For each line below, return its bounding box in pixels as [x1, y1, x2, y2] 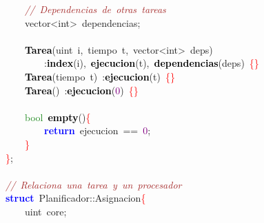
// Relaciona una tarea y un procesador [6, 177, 182, 191]
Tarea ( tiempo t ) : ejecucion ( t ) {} [25, 69, 175, 83]
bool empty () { [25, 109, 91, 124]
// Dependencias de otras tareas [25, 2, 166, 16]
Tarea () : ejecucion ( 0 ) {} [25, 83, 139, 97]
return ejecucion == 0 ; [44, 123, 151, 138]
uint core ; [25, 204, 67, 218]
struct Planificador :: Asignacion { [6, 191, 146, 205]
